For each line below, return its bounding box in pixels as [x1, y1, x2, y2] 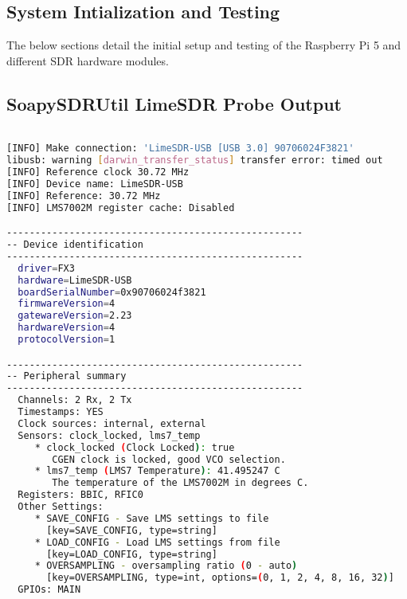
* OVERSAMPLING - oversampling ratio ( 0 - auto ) [34, 560, 298, 572]
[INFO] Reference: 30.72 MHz [6, 190, 161, 202]
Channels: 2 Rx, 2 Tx [18, 394, 132, 406]
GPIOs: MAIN [18, 584, 81, 596]
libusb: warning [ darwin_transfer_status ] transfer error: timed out [6, 155, 383, 166]
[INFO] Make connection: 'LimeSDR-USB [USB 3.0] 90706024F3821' [6, 143, 354, 155]
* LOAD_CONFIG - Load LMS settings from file [34, 536, 280, 548]
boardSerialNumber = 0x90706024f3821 [18, 286, 206, 298]
